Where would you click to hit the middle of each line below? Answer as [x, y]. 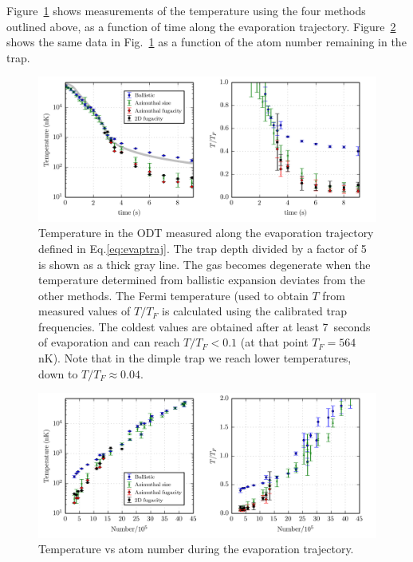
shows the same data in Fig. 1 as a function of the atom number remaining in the [206, 42]
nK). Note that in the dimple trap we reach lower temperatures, [195, 358]
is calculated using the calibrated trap [255, 311]
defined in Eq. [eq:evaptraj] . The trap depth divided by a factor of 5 [203, 248]
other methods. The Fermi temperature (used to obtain [173, 295]
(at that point [274, 342]
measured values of [85, 311]
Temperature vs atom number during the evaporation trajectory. [196, 549]
